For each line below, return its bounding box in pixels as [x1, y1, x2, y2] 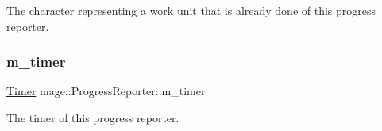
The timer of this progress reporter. [6, 110, 179, 125]
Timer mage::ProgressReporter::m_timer [6, 83, 206, 99]
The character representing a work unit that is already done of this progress [6, 2, 376, 18]
